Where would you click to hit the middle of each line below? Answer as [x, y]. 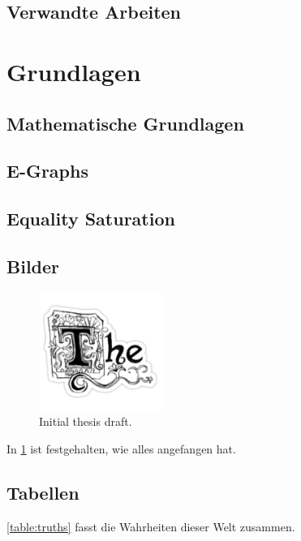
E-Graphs [47, 171]
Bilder [33, 266]
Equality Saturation [91, 219]
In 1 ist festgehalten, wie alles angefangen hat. [121, 449]
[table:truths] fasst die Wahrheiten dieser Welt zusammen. [151, 526]
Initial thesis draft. [86, 421]
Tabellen [43, 492]
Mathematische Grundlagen [125, 123]
